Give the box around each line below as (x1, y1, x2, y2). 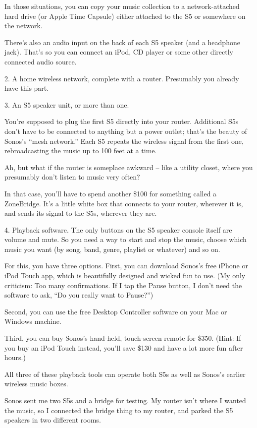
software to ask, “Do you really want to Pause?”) (4, 290, 154, 300)
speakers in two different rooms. (4, 415, 101, 425)
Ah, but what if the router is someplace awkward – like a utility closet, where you (4, 162, 253, 172)
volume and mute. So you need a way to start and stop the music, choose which (4, 234, 247, 245)
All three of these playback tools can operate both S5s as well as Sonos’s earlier (4, 368, 246, 379)
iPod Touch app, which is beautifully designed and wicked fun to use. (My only (4, 270, 246, 281)
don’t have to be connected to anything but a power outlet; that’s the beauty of (4, 125, 247, 136)
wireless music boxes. (4, 378, 68, 389)
